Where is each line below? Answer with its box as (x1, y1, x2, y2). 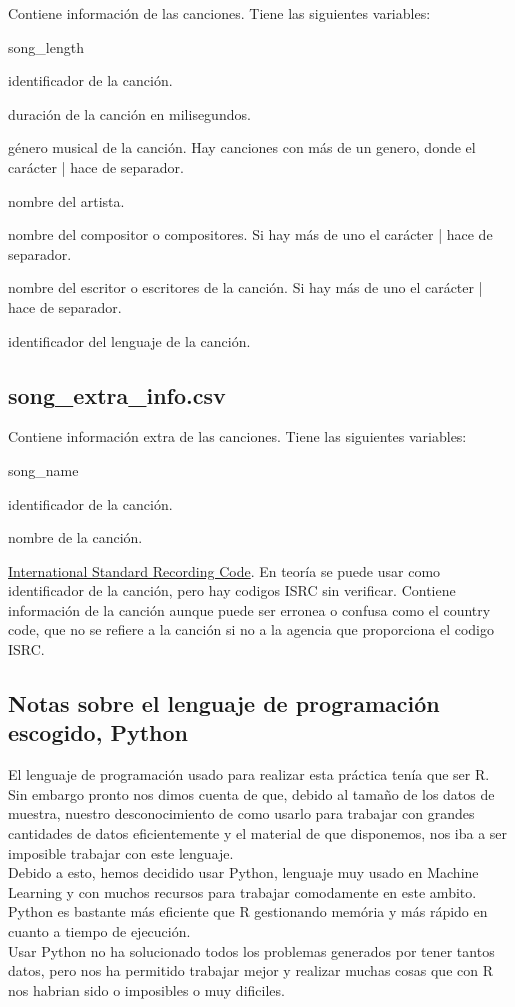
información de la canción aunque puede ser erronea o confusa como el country (8, 599, 491, 620)
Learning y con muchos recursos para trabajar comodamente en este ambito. (8, 881, 477, 902)
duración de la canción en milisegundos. (8, 103, 251, 124)
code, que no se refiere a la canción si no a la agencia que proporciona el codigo (8, 619, 494, 640)
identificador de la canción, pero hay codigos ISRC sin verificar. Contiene (8, 580, 456, 601)
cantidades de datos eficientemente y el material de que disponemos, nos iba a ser (8, 823, 508, 844)
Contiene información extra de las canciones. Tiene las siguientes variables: (8, 426, 467, 447)
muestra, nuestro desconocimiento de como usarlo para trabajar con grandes (8, 803, 475, 824)
